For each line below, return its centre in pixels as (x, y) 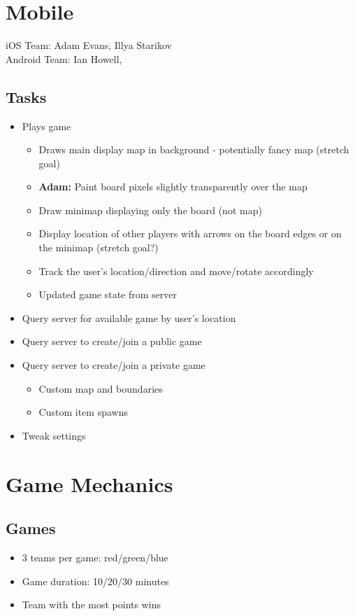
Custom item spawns (83, 412)
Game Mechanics (89, 483)
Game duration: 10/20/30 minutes (95, 581)
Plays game (46, 126)
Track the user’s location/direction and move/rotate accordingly (176, 271)
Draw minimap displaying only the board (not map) (150, 210)
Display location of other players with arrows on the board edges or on (190, 233)
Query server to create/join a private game (114, 365)
